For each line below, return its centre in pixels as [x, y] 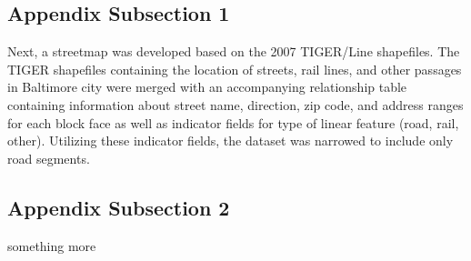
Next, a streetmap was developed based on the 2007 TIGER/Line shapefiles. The [234, 51]
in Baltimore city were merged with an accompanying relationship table [207, 87]
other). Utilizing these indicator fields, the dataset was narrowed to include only [230, 141]
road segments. [49, 158]
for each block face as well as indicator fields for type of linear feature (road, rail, [233, 122]
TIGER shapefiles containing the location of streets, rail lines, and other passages [235, 69]
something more [52, 245]
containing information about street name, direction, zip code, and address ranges [235, 104]
